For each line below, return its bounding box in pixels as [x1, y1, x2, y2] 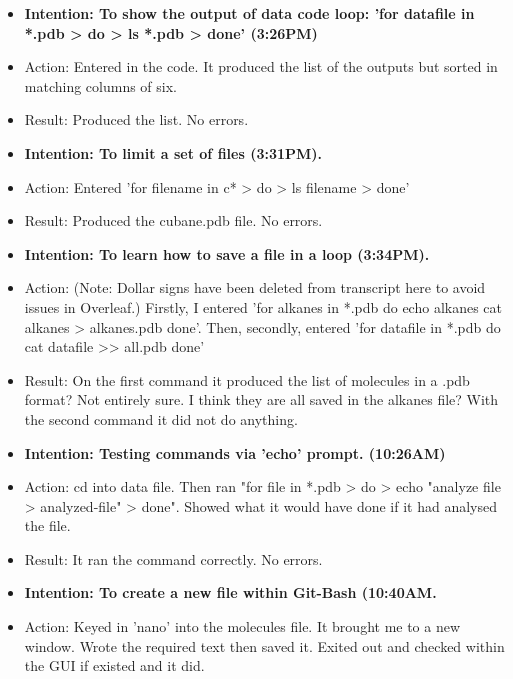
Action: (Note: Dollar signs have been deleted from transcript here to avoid [24, 277, 486, 298]
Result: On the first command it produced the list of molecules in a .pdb [24, 369, 470, 390]
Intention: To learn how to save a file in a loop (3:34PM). [24, 243, 430, 264]
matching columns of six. [24, 75, 178, 96]
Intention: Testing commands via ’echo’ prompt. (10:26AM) [24, 442, 446, 463]
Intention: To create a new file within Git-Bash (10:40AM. [24, 582, 437, 603]
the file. [24, 515, 71, 536]
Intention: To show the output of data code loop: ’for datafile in [24, 3, 475, 23]
